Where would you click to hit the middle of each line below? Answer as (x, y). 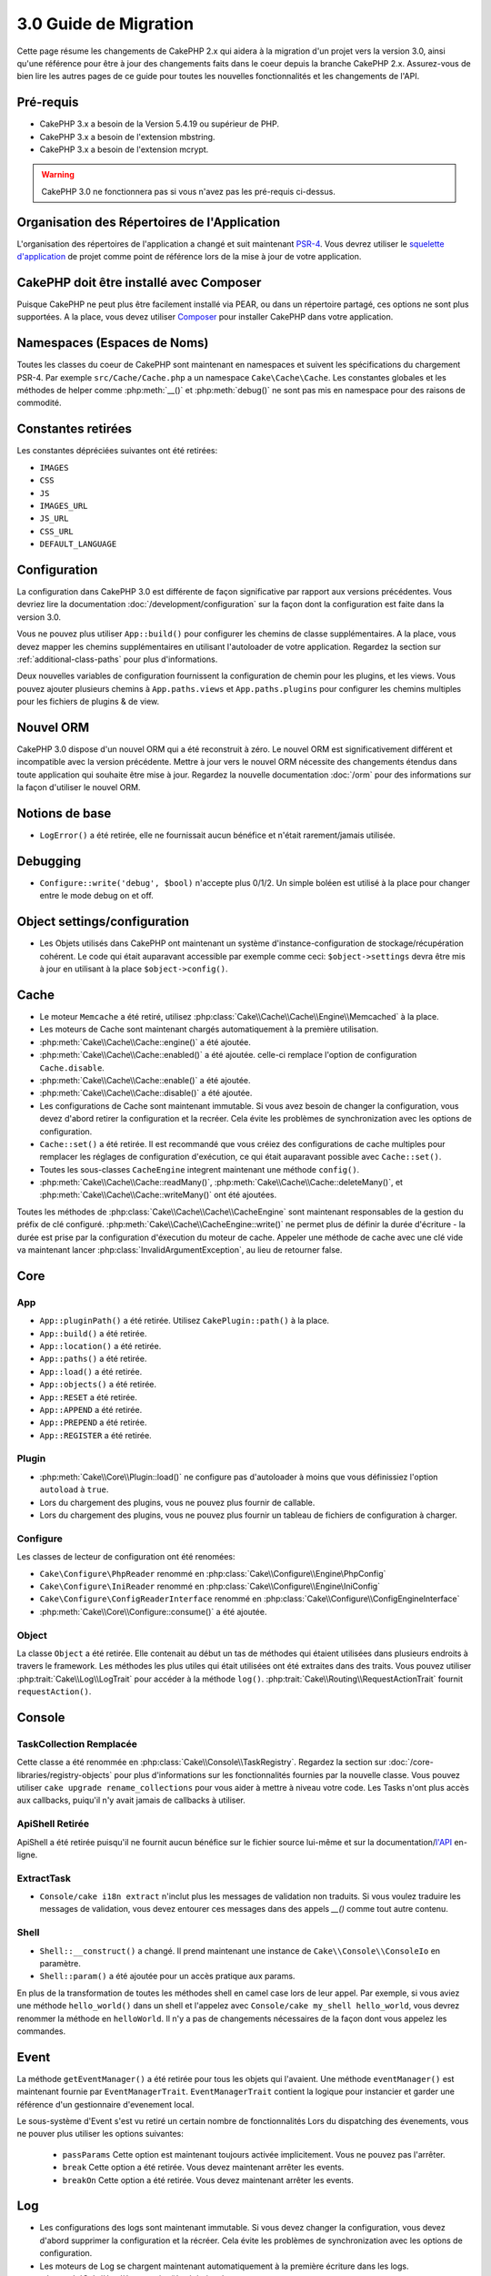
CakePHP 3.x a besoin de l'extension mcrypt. (124, 149)
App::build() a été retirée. (93, 1333)
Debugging (49, 861)
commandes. (41, 2031)
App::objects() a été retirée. (98, 1385)
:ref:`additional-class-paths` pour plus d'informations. (117, 659)
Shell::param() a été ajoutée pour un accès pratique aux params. (167, 1976)
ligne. (27, 1854)
